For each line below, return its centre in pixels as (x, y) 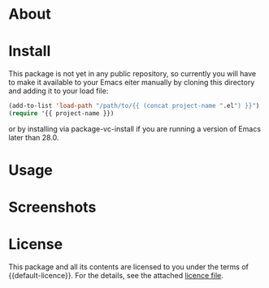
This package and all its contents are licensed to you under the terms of (129, 267)
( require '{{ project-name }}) (61, 114)
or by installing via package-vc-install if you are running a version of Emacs (135, 129)
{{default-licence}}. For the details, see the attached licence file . (116, 276)
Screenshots (52, 207)
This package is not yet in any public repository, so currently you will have (132, 74)
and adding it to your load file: (59, 91)
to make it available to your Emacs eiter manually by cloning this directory (132, 83)
